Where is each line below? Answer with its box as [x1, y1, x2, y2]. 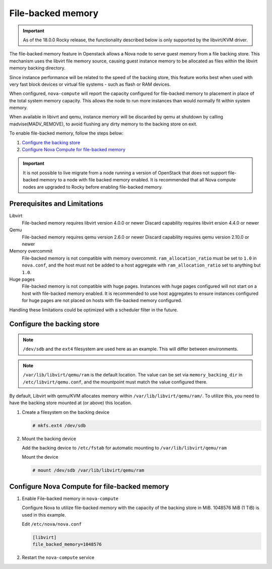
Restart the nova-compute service [22, 554, 95, 560]
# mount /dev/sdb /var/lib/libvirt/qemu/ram [32, 468, 145, 473]
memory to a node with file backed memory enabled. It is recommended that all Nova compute [39, 177, 236, 183]
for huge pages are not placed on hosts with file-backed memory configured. [22, 297, 182, 303]
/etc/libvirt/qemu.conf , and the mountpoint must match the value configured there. [23, 378, 208, 385]
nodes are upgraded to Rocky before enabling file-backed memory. [23, 184, 163, 190]
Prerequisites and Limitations [9, 200, 103, 208]
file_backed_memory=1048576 [32, 542, 102, 547]
